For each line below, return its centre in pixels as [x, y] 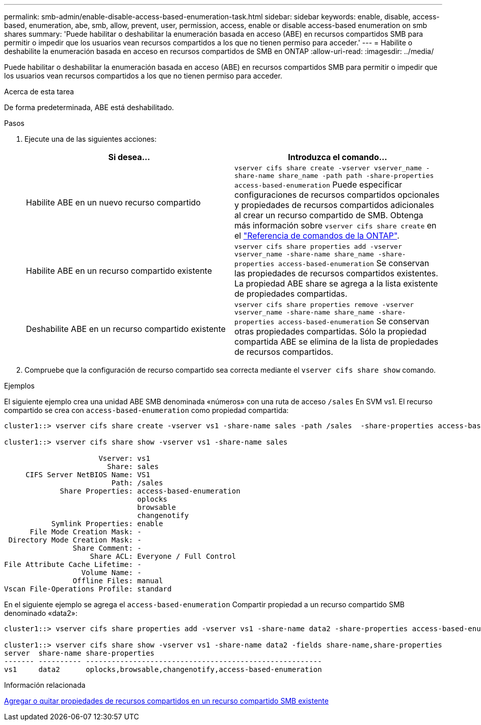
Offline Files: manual [118, 581]
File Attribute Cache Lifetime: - [73, 564]
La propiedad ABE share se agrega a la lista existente [336, 283]
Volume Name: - [111, 573]
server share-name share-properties [79, 653]
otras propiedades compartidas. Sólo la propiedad [331, 331]
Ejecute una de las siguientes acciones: [91, 139]
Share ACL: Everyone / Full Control [163, 556]
